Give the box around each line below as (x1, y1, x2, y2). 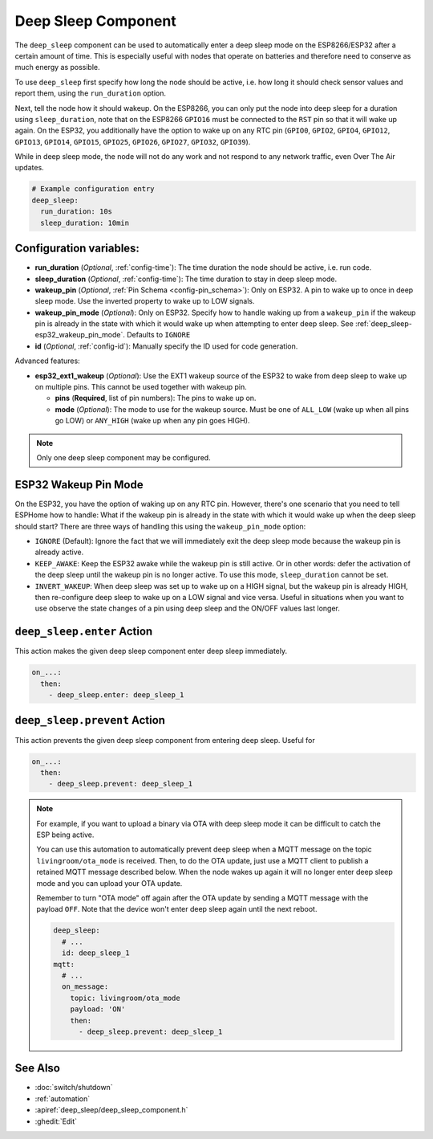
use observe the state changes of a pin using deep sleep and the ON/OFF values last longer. (34, 603, 340, 614)
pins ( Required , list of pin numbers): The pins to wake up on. (55, 394, 257, 403)
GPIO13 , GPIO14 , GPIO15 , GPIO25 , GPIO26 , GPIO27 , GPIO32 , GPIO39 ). (14, 137, 251, 146)
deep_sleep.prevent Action (14, 713, 166, 727)
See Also (14, 1061, 60, 1076)
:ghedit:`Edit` (34, 1117, 78, 1126)
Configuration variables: (14, 242, 140, 255)
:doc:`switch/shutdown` (34, 1083, 113, 1092)
